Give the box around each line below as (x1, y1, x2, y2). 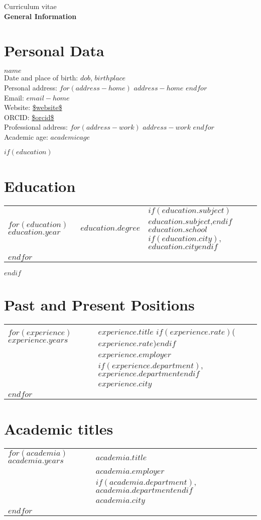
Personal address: (4, 82, 57, 92)
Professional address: (4, 122, 68, 132)
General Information (4, 11, 77, 21)
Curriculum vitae (4, 1, 57, 11)
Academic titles (4, 418, 113, 439)
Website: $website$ (4, 102, 62, 113)
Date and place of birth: (4, 72, 78, 83)
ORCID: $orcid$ (4, 112, 54, 122)
